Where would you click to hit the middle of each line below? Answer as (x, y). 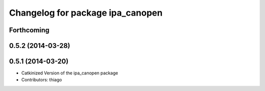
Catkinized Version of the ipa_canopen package (70, 73)
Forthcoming (29, 30)
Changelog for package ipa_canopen (86, 13)
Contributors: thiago (42, 80)
